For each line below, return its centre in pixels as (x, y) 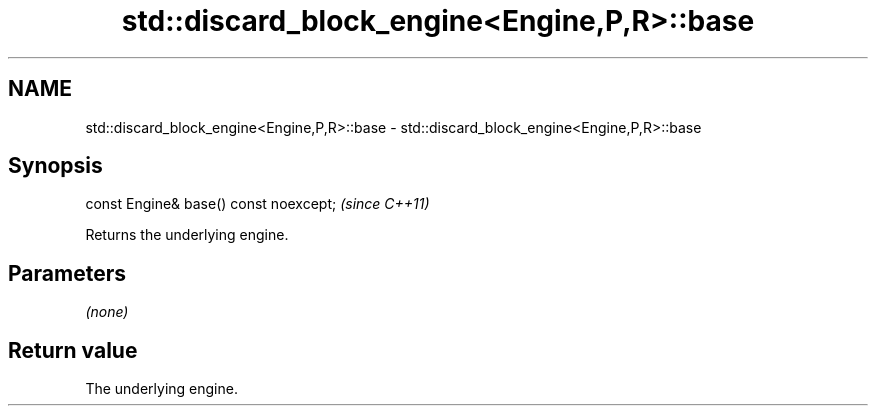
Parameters (67, 273)
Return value (73, 350)
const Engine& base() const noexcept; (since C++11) (257, 204)
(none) (107, 312)
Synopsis (55, 166)
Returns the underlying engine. (187, 235)
